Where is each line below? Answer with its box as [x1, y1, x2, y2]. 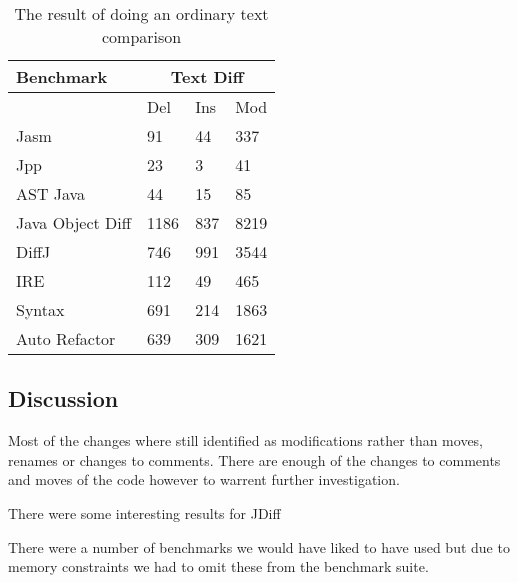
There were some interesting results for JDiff [8, 502, 281, 523]
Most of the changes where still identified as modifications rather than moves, [8, 430, 484, 451]
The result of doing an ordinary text [14, 2, 269, 25]
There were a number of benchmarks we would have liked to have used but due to [8, 536, 510, 557]
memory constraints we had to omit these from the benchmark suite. [8, 556, 429, 577]
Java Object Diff [16, 211, 132, 234]
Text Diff [170, 65, 244, 88]
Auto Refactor [16, 327, 116, 350]
